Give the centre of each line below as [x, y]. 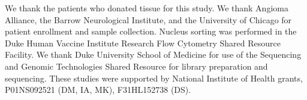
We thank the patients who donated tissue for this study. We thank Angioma [147, 8]
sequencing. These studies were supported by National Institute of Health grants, [154, 78]
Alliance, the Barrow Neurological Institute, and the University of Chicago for [148, 19]
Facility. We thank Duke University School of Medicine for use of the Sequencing [153, 54]
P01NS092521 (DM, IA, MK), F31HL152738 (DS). [98, 90]
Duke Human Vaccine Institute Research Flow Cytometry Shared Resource [143, 43]
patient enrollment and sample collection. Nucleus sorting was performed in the [151, 31]
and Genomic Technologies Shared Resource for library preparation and [136, 66]
